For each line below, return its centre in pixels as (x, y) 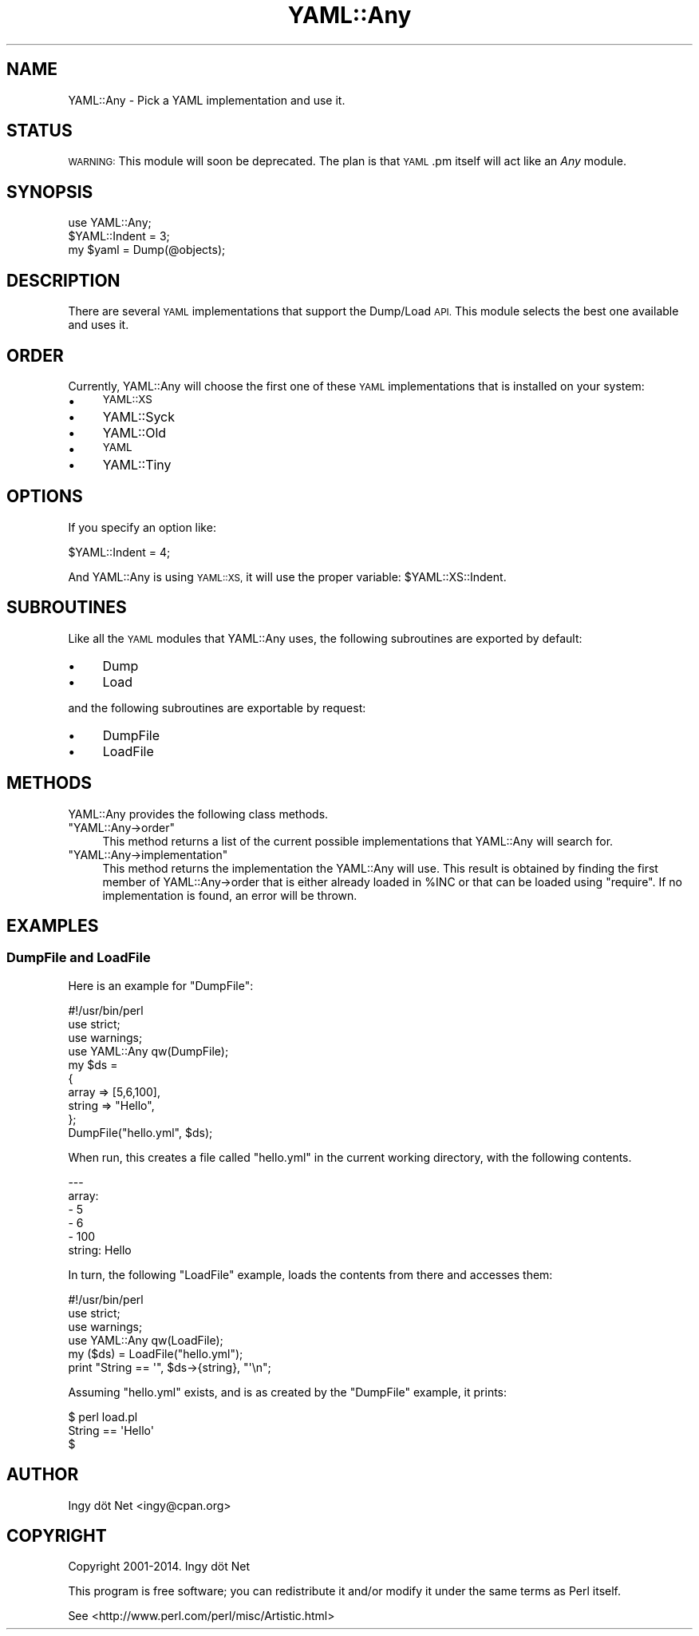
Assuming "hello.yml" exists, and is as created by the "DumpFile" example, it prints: (288, 1392)
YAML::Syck (139, 416)
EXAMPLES (53, 925)
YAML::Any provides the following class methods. (198, 814)
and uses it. (99, 325)
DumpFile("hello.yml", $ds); (140, 1132)
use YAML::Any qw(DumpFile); (148, 1051)
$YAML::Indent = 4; (119, 552)
